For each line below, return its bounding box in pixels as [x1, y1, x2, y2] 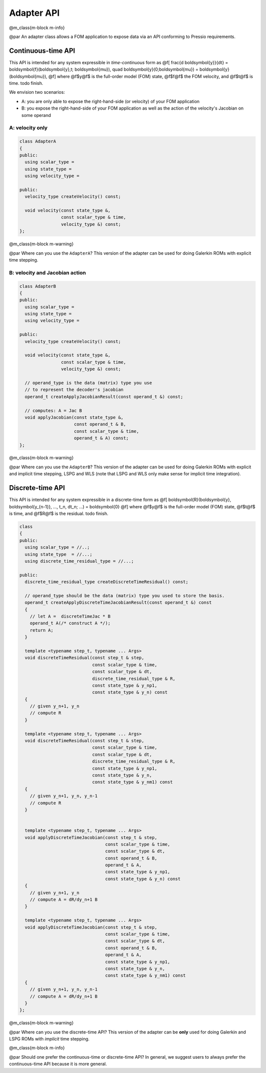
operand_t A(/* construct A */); [30, 620, 111, 626]
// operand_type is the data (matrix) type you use [25, 380, 152, 385]
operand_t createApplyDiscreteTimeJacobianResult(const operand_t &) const [25, 600, 212, 606]
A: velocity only [9, 124, 48, 131]
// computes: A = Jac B [25, 408, 82, 413]
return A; [30, 627, 54, 633]
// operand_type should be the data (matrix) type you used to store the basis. [25, 593, 225, 598]
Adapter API [9, 7, 60, 18]
